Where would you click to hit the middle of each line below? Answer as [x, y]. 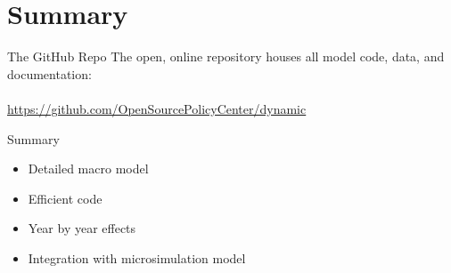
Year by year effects [82, 228]
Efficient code [65, 198]
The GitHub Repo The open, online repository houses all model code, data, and [226, 56]
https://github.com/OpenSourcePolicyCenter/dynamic [157, 108]
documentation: [49, 73]
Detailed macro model [88, 169]
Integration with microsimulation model [137, 257]
